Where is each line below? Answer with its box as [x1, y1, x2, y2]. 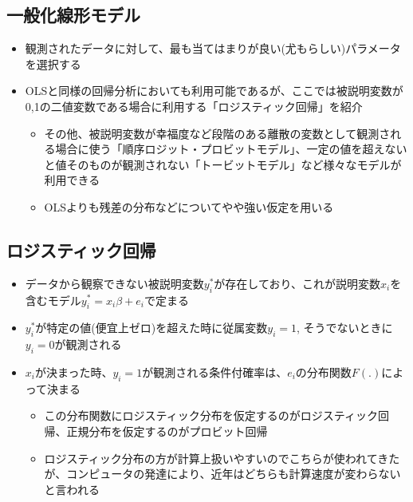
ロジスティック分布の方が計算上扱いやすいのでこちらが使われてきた [44, 449, 400, 466]
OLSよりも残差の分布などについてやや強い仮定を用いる [44, 198, 334, 215]
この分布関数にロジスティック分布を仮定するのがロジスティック [44, 407, 378, 424]
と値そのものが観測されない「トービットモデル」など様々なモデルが [44, 156, 402, 172]
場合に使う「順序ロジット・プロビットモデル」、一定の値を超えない [55, 140, 407, 157]
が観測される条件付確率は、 [142, 363, 288, 380]
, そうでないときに [296, 319, 393, 336]
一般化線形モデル [6, 2, 140, 27]
